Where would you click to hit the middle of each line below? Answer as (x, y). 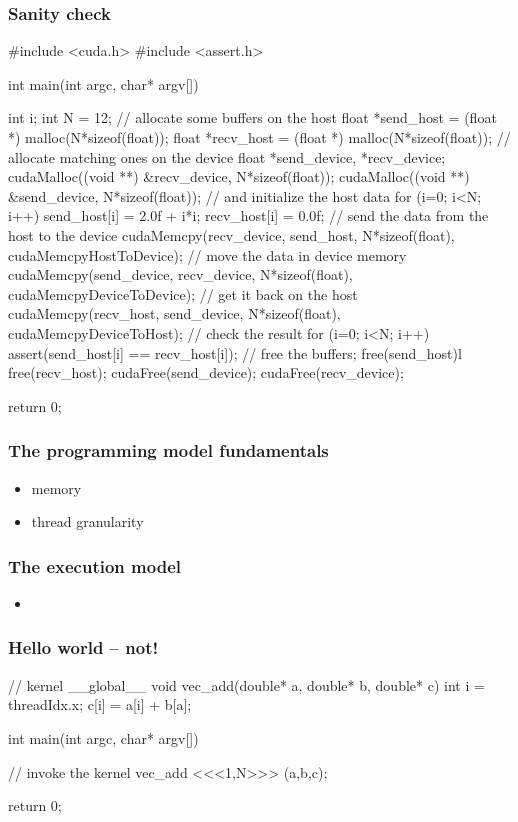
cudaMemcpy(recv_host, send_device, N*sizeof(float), (174, 313)
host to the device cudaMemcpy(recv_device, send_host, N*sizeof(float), (231, 234)
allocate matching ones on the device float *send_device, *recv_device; (227, 156)
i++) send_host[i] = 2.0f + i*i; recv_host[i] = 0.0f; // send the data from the (248, 215)
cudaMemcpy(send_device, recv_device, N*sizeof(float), (180, 274)
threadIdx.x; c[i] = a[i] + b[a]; (100, 704)
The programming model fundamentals (168, 450)
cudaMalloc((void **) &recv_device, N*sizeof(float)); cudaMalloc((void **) (239, 176)
